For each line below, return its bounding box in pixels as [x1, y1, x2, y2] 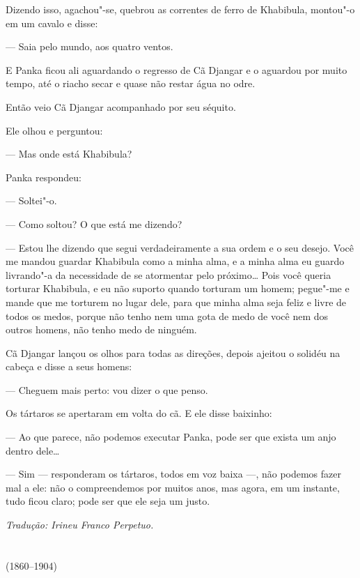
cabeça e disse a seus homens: [6, 359, 132, 374]
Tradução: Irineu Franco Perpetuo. [6, 517, 154, 532]
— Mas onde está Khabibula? [6, 146, 132, 161]
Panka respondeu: [6, 169, 81, 184]
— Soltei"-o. [6, 193, 57, 208]
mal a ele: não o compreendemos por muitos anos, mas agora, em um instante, [6, 480, 340, 494]
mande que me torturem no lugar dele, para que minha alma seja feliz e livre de [6, 294, 347, 309]
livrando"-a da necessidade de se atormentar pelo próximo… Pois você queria [6, 267, 331, 282]
